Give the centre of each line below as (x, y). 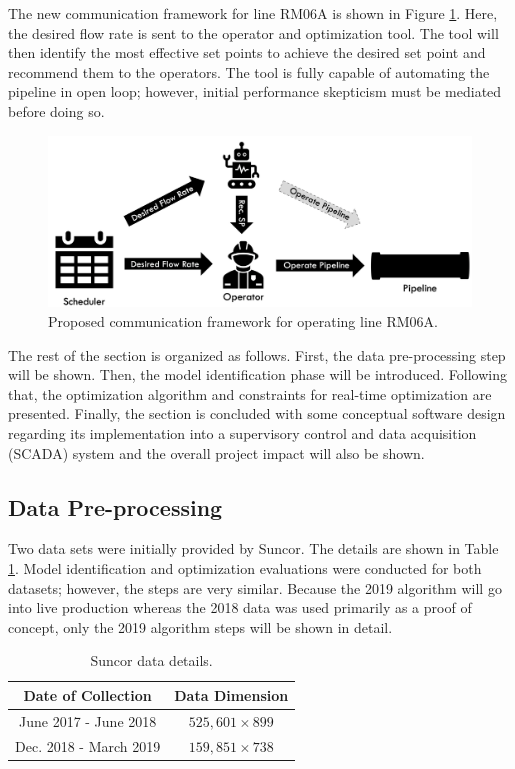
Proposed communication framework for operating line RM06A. (243, 320)
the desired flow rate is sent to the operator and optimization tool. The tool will (253, 32)
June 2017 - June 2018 (87, 720)
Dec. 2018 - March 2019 (88, 745)
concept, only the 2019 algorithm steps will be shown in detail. (200, 626)
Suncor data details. (151, 660)
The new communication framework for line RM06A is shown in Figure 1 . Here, (253, 13)
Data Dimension (231, 694)
